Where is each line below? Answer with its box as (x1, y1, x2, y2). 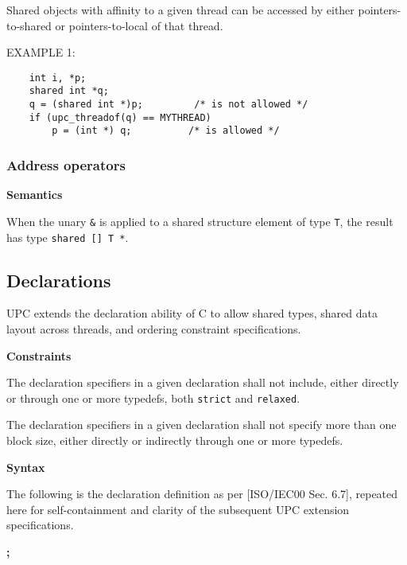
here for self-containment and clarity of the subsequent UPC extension (6, 501, 350, 517)
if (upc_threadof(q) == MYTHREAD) (29, 111, 211, 123)
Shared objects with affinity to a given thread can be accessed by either (6, 2, 355, 18)
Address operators (6, 154, 126, 174)
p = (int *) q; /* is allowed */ (52, 125, 280, 137)
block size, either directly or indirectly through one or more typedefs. (6, 432, 343, 449)
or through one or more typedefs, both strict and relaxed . (6, 389, 300, 406)
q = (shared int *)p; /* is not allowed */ (29, 99, 308, 111)
